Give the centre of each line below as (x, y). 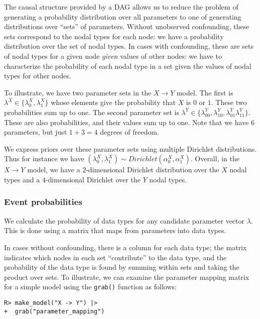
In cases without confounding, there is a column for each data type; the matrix (125, 247)
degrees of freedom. (129, 132)
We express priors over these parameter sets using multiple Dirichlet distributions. (131, 148)
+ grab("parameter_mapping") (54, 311)
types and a (22, 179)
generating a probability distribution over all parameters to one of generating (123, 16)
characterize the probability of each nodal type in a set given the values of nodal (128, 66)
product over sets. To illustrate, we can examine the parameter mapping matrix (127, 277)
